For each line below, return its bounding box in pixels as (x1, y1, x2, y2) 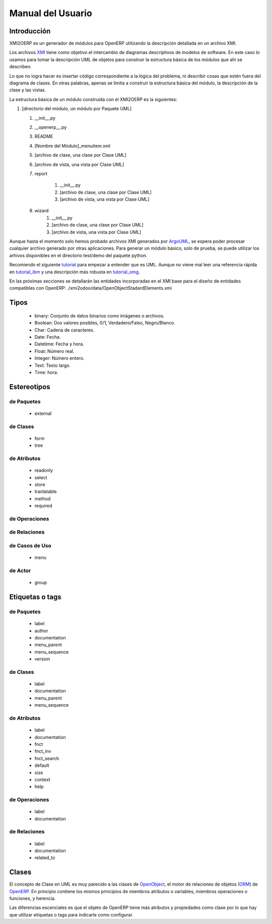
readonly (34, 468, 53, 474)
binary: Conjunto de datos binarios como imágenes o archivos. (34, 312, 165, 318)
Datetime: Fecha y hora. (34, 341, 84, 347)
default (34, 762, 50, 768)
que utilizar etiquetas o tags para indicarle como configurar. (9, 911, 133, 917)
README (34, 133, 53, 140)
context (34, 776, 50, 782)
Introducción (9, 27, 51, 35)
